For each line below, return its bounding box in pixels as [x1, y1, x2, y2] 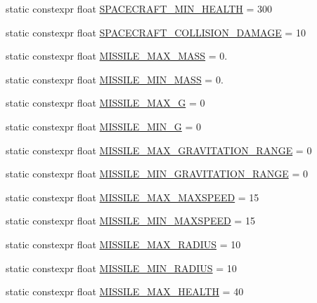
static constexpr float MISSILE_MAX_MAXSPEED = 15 [6, 189, 259, 204]
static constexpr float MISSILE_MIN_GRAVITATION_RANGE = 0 [6, 166, 308, 181]
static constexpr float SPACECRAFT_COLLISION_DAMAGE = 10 [6, 25, 306, 39]
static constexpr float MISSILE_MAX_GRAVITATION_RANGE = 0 [6, 142, 312, 157]
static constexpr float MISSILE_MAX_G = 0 [6, 95, 205, 110]
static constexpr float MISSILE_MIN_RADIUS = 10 [6, 260, 237, 275]
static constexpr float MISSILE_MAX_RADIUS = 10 [6, 236, 241, 251]
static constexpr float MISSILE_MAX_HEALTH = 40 [6, 284, 244, 299]
